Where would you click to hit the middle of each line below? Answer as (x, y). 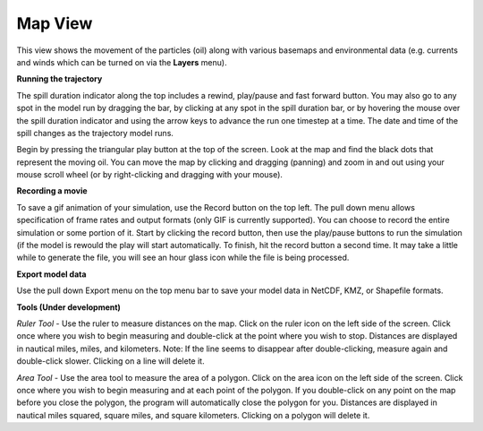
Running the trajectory (59, 79)
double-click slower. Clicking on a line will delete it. (110, 361)
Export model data (51, 274)
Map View (55, 23)
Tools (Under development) (68, 307)
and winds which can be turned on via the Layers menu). (122, 62)
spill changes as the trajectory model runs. (95, 133)
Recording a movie (52, 191)
